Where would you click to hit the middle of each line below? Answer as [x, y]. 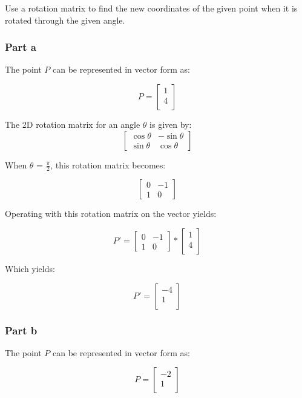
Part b [21, 330]
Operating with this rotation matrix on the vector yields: [111, 214]
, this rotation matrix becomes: [108, 164]
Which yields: [30, 269]
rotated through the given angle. [65, 20]
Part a [21, 47]
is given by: [171, 124]
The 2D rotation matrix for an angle [73, 124]
